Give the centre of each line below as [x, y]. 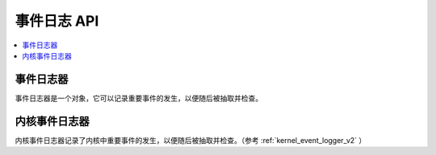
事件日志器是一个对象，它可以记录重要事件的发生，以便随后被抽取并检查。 [138, 98]
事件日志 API [57, 21]
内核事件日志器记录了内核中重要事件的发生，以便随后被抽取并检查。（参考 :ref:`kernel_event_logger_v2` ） [191, 140]
